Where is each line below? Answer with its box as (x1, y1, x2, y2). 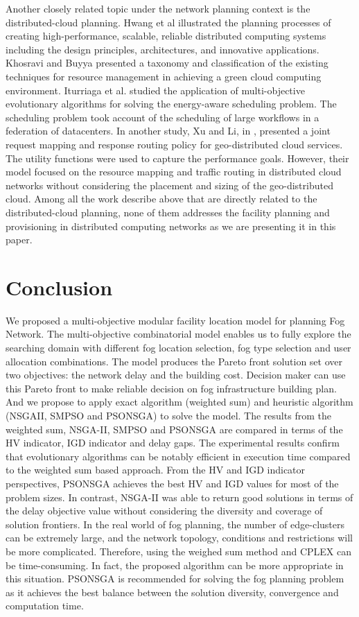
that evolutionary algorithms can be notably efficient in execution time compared (6, 449, 351, 463)
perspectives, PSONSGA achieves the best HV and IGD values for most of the (6, 476, 339, 490)
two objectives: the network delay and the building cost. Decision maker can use (6, 367, 346, 382)
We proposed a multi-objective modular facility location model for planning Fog (6, 313, 345, 327)
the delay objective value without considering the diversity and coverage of (6, 503, 323, 518)
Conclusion (6, 272, 113, 301)
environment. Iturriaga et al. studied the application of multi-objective (6, 82, 305, 97)
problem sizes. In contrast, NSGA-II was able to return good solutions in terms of (6, 489, 353, 504)
